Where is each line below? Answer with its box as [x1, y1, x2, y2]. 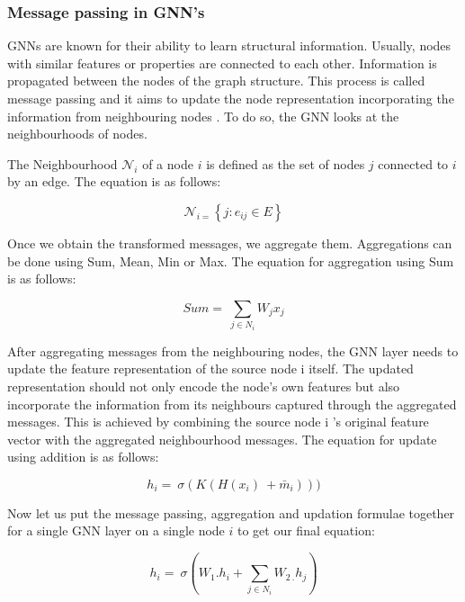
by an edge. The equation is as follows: [7, 172, 221, 191]
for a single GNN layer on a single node [7, 521, 225, 540]
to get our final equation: [237, 521, 375, 540]
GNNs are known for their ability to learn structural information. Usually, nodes [7, 36, 452, 55]
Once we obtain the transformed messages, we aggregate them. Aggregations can [7, 233, 452, 252]
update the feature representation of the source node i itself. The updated [7, 359, 414, 378]
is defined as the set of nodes [206, 154, 365, 173]
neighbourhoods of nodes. [7, 124, 148, 143]
